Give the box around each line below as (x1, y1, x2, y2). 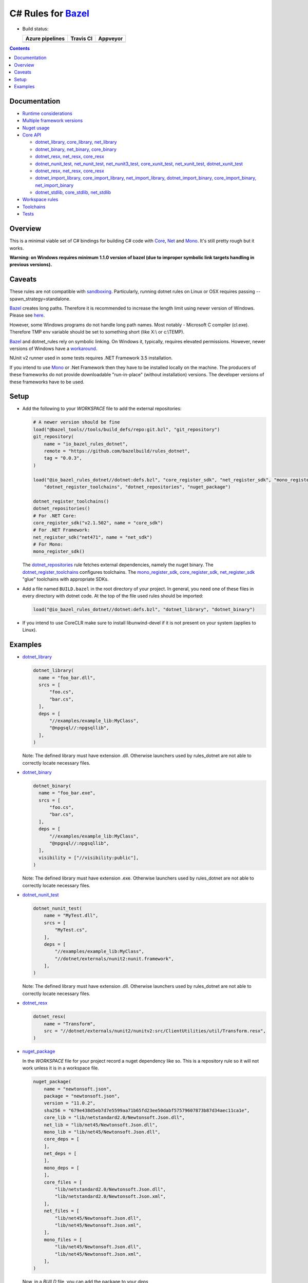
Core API (22, 131, 42, 138)
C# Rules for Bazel (9, 8, 90, 19)
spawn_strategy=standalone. (9, 296, 71, 302)
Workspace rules (22, 197, 59, 203)
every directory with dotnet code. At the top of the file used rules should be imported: (22, 593, 204, 599)
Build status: (22, 26, 49, 32)
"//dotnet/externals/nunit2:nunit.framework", (54, 956, 174, 962)
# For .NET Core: (33, 513, 77, 518)
